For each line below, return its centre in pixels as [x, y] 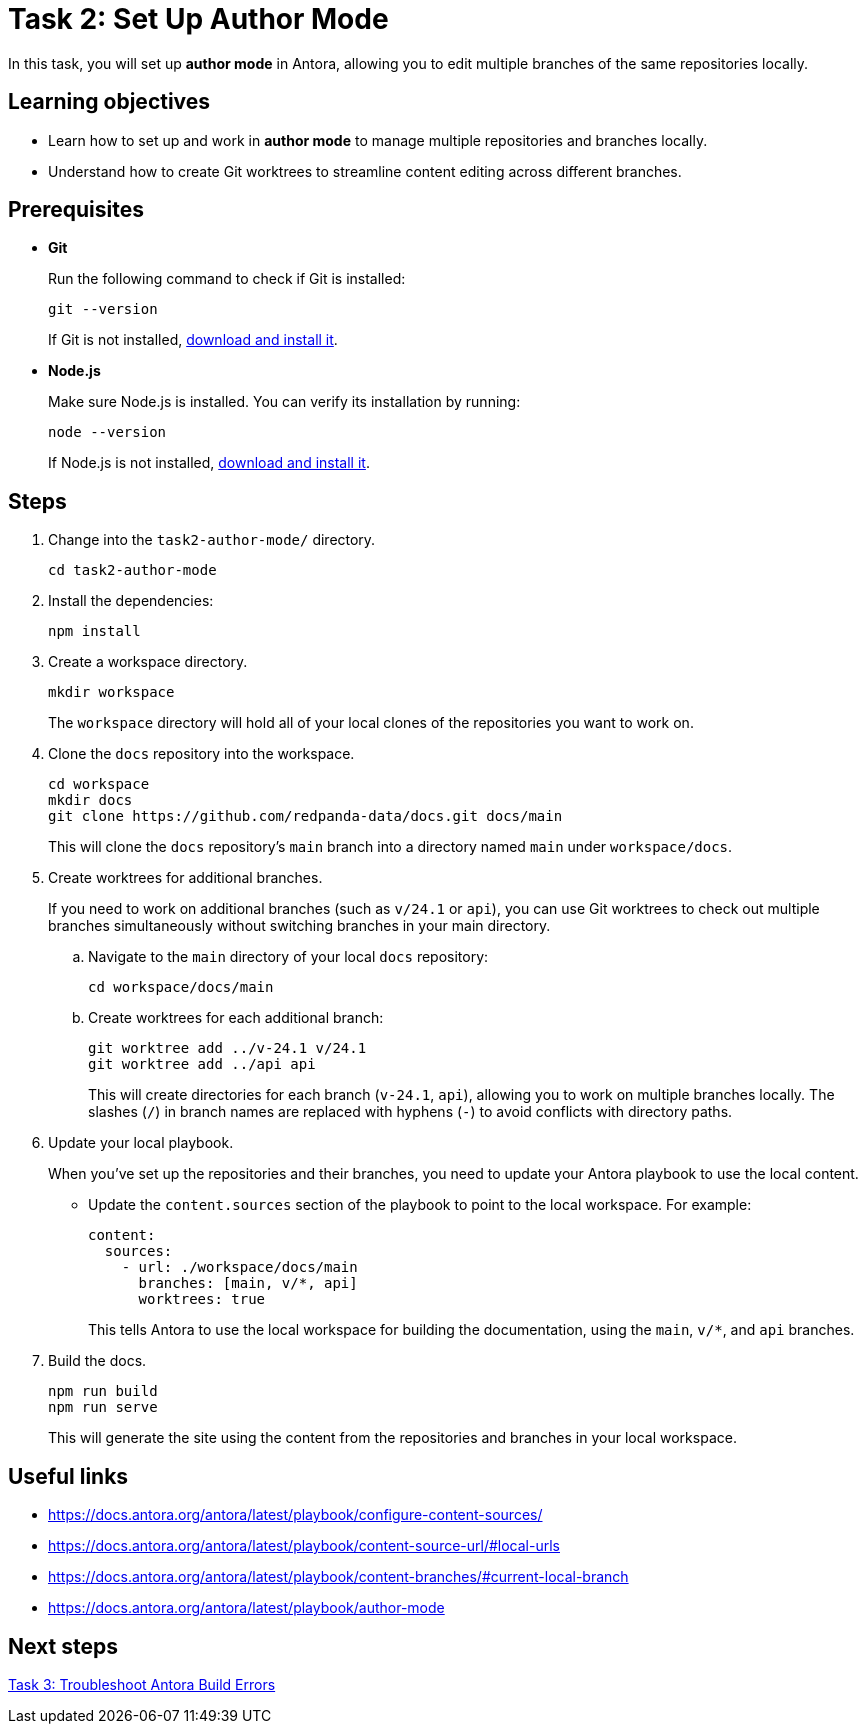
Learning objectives [109, 102]
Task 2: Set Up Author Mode [198, 19]
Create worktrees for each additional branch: [236, 1018]
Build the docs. [97, 1361]
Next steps [63, 1646]
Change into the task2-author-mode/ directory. [212, 540]
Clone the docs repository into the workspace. [201, 754]
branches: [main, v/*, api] [248, 1283]
